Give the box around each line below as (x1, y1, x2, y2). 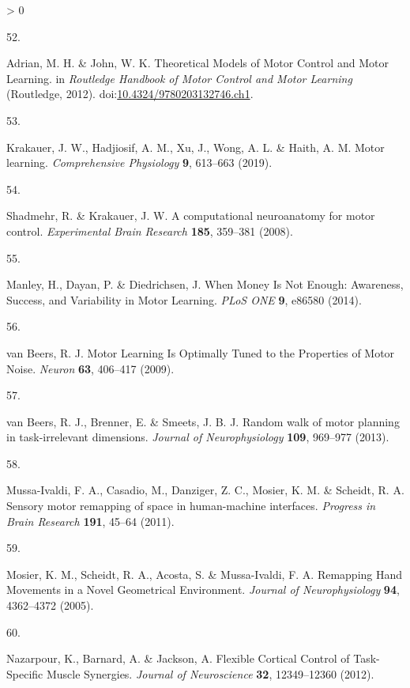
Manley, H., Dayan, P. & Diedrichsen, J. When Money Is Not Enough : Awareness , (6, 276, 404, 293)
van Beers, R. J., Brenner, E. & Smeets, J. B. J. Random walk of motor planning (6, 413, 400, 429)
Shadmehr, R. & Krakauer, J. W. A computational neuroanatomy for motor (6, 207, 375, 224)
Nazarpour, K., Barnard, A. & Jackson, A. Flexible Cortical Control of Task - (6, 650, 380, 667)
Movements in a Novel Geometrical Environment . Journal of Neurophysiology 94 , (6, 581, 400, 598)
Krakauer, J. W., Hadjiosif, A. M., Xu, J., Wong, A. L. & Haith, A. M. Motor (6, 138, 385, 155)
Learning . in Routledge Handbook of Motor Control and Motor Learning (6, 70, 352, 86)
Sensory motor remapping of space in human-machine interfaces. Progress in (6, 497, 376, 514)
